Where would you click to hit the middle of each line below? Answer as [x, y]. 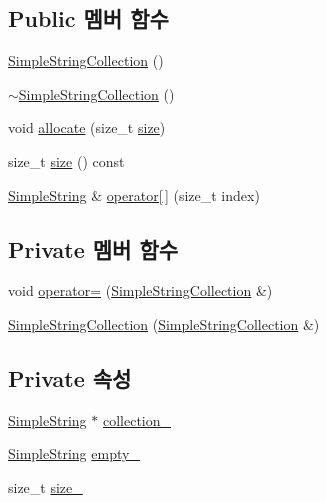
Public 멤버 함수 [88, 18]
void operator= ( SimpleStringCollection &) [140, 290]
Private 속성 [70, 377]
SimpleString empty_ [74, 453]
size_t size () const [66, 160]
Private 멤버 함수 [93, 248]
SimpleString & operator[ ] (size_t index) [134, 194]
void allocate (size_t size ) [87, 127]
